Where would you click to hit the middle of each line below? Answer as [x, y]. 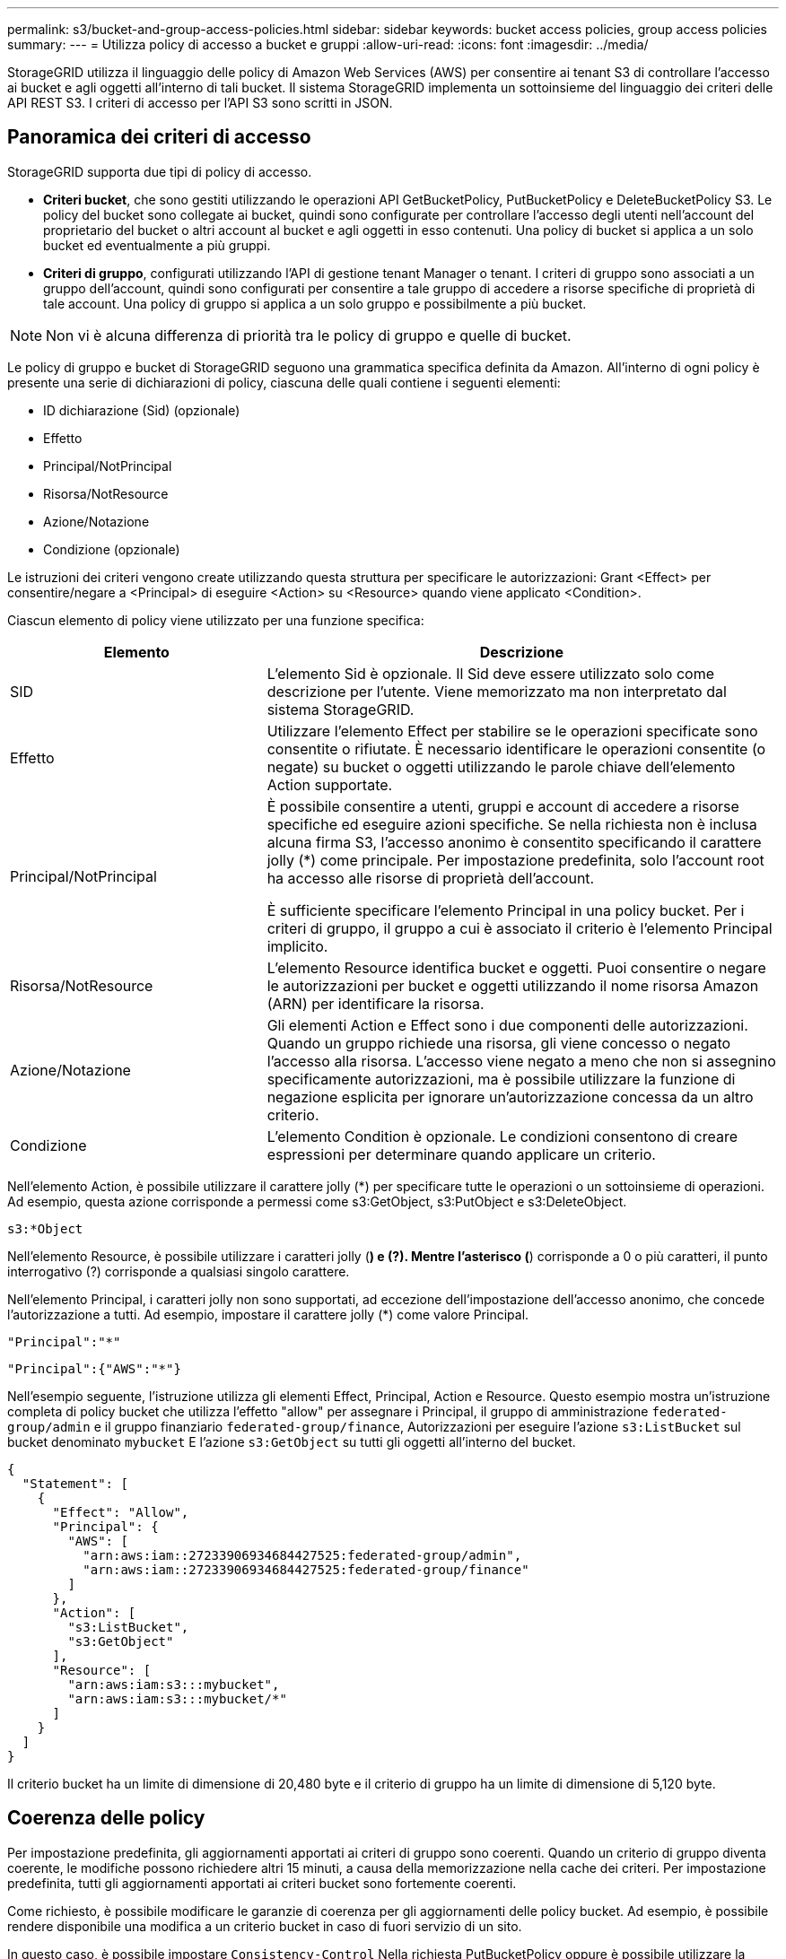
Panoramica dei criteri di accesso [159, 137]
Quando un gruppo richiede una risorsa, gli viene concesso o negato [499, 1043]
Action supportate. [330, 784]
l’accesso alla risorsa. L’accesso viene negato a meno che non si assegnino [521, 1061]
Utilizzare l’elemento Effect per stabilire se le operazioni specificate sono [512, 731]
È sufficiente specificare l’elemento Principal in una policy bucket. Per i [506, 910]
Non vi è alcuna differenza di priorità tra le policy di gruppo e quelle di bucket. [309, 335]
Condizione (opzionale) [112, 549]
